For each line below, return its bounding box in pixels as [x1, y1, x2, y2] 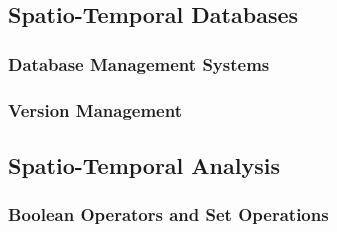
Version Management [8, 97, 182, 122]
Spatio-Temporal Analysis [8, 149, 280, 180]
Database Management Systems [8, 51, 270, 76]
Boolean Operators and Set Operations [8, 202, 329, 227]
